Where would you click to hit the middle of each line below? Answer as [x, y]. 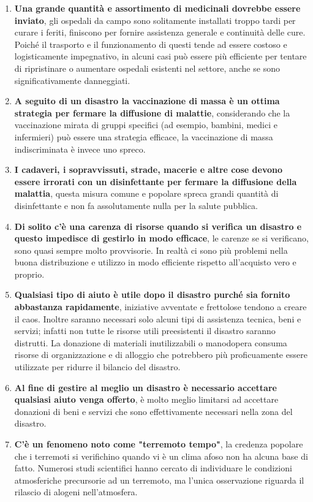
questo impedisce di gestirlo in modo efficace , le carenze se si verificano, [161, 238]
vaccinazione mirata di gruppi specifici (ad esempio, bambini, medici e [146, 125]
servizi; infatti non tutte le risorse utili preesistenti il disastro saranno [145, 331]
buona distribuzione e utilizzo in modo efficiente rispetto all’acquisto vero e [155, 262]
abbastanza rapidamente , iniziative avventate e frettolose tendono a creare [160, 307]
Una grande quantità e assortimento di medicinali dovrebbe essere [157, 8]
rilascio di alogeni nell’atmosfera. [76, 492]
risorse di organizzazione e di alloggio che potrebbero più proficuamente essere [161, 355]
